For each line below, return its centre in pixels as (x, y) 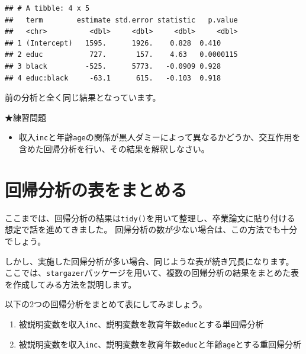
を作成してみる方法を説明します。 (71, 284)
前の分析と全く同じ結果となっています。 (83, 97)
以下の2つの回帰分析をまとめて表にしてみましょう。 (106, 304)
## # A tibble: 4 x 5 (47, 8)
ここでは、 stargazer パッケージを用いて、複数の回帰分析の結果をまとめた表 (152, 273)
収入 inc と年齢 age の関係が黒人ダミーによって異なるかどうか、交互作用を (160, 137)
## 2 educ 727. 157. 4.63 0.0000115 (121, 55)
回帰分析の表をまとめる (96, 189)
